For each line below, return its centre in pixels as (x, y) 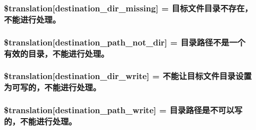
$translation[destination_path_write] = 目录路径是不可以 (119, 110)
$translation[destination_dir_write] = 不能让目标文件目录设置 (128, 76)
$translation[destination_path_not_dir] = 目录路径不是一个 (125, 42)
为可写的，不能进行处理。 (53, 87)
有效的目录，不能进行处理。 (57, 53)
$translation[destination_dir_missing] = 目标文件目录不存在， (128, 8)
